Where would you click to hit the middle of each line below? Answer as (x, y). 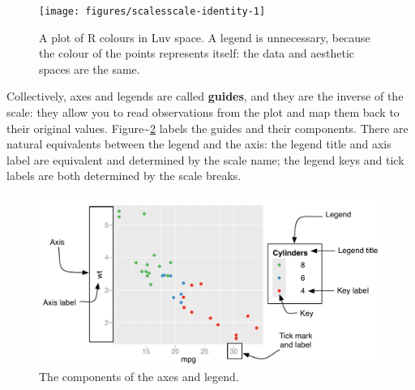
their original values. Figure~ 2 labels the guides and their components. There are (207, 128)
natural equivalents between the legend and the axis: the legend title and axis (199, 144)
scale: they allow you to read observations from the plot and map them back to (203, 112)
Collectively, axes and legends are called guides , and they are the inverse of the (205, 96)
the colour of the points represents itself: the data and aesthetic (197, 53)
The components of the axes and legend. (139, 376)
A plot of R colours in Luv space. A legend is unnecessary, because (205, 37)
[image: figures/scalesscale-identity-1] (152, 11)
